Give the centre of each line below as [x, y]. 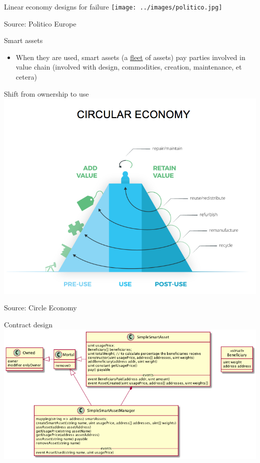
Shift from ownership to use [46, 93]
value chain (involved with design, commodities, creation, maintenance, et [129, 67]
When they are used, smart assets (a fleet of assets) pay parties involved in [130, 57]
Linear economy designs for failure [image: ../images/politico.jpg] [113, 7]
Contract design [28, 324]
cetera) [26, 77]
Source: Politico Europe [40, 23]
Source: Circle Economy [40, 308]
